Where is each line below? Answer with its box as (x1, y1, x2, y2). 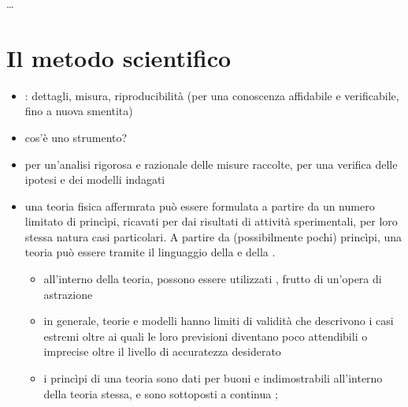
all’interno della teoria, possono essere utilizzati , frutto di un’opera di (43, 271, 382, 287)
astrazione (43, 286, 93, 302)
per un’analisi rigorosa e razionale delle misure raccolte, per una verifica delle (24, 155, 398, 172)
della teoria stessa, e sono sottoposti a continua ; (43, 385, 278, 401)
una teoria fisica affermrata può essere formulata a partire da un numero (24, 197, 375, 214)
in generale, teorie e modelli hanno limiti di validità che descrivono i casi (43, 312, 394, 329)
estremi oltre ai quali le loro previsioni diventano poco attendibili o (43, 327, 368, 344)
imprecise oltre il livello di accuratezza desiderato (43, 343, 281, 360)
